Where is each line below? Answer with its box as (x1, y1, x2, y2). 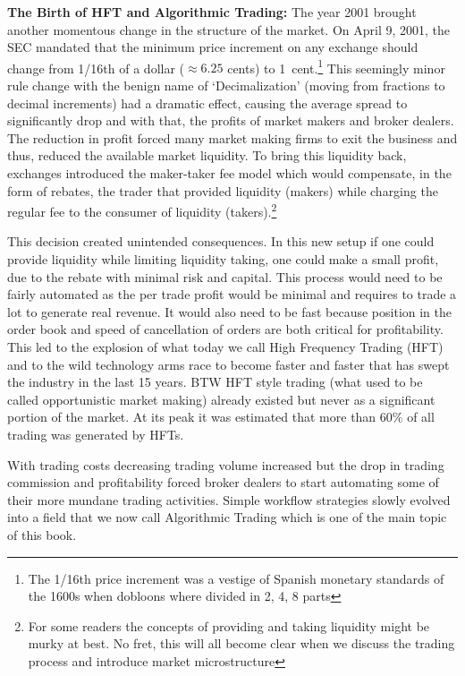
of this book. (7, 525, 77, 543)
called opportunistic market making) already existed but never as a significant (7, 389, 435, 408)
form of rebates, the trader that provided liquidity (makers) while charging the (7, 181, 438, 200)
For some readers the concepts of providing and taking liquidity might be (28, 616, 430, 635)
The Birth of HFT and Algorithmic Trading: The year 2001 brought (7, 3, 417, 21)
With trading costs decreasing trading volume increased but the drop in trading (7, 455, 444, 474)
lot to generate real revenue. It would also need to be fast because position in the (7, 302, 452, 321)
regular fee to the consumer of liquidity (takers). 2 (7, 200, 277, 220)
